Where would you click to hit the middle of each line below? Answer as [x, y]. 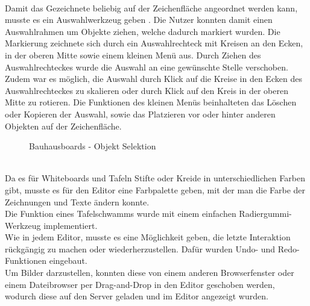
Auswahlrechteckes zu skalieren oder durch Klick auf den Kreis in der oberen [147, 90]
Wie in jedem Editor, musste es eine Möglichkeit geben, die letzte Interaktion [148, 237]
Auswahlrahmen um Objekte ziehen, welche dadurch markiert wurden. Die [143, 31]
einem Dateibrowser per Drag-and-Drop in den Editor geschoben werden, [140, 284]
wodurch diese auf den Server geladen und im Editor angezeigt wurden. [137, 296]
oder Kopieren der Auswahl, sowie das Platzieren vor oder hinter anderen [140, 114]
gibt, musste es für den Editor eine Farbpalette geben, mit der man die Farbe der [155, 189]
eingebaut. [68, 261]
